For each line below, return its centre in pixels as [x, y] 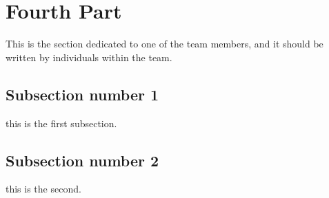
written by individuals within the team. [89, 57]
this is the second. [43, 189]
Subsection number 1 [82, 94]
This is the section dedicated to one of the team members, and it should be [164, 44]
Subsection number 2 [82, 160]
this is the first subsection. [61, 123]
